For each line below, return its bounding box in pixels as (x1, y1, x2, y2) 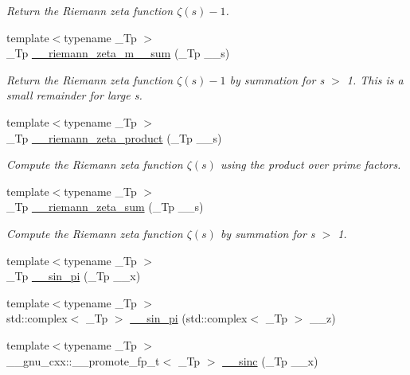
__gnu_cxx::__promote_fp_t (6, 352, 160, 369)
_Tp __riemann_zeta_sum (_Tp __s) (6, 198, 204, 215)
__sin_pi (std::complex (130, 310, 248, 326)
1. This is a (346, 71, 404, 88)
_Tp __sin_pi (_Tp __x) (6, 268, 141, 284)
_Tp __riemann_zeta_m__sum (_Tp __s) (6, 45, 230, 61)
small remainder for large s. (6, 87, 143, 104)
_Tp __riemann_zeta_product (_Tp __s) (6, 129, 222, 146)
